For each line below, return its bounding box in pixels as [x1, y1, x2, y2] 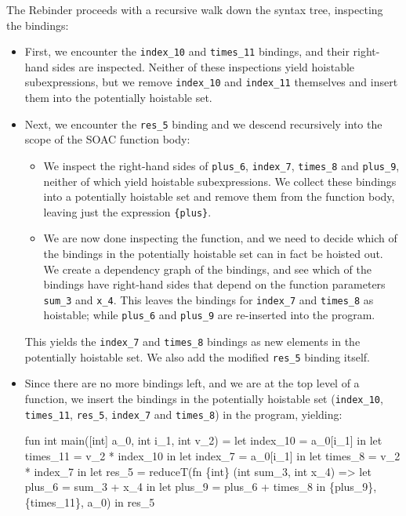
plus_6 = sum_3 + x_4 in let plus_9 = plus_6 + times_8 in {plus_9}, [24, 478, 377, 495]
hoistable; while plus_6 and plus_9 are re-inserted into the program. [43, 307, 375, 323]
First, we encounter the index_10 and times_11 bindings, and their [24, 43, 350, 60]
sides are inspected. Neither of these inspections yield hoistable [52, 58, 355, 74]
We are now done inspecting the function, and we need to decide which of [43, 230, 397, 246]
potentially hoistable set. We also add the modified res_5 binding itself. [24, 348, 371, 365]
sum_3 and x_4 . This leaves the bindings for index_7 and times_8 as [43, 291, 374, 307]
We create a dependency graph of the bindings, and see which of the [43, 260, 372, 277]
